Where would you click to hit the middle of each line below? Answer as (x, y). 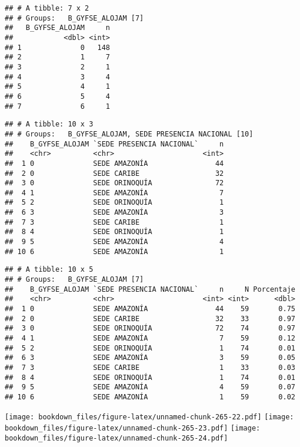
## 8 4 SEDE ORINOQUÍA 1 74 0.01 (150, 377)
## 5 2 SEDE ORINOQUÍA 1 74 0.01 (150, 348)
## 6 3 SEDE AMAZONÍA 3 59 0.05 (150, 358)
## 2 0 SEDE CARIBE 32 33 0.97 (150, 318)
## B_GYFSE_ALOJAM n (57, 28)
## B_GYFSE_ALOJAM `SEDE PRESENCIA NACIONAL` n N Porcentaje (150, 289)
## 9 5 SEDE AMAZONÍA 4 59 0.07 (150, 387)
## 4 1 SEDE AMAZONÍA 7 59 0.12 (150, 338)
